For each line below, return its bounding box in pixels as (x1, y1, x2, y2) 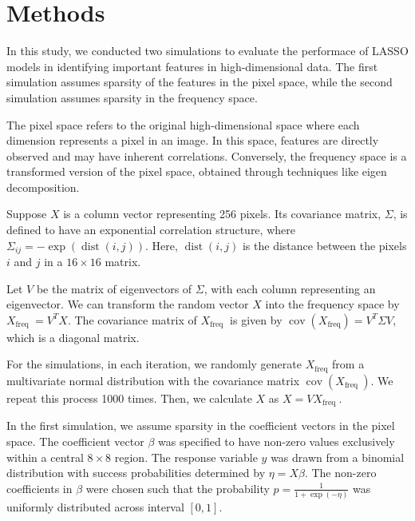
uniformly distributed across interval (6, 499, 184, 515)
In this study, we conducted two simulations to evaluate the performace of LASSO (6, 42, 409, 59)
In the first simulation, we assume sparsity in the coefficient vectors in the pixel (6, 417, 395, 434)
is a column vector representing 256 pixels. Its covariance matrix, (63, 205, 381, 222)
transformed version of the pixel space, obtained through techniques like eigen (6, 163, 387, 180)
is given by (230, 311, 283, 328)
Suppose (6, 205, 47, 222)
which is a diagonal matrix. (6, 328, 140, 345)
